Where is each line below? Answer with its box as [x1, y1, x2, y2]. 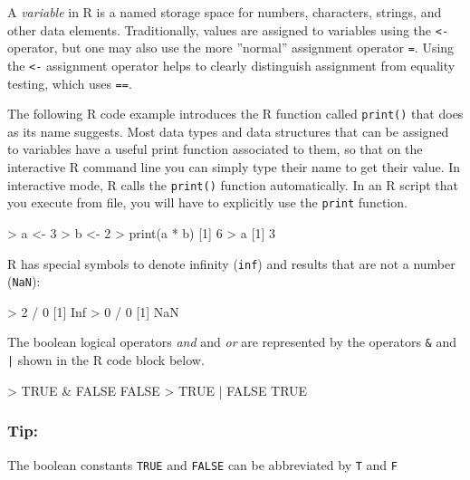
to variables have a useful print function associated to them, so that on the [7, 139, 423, 158]
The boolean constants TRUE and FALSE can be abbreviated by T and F [7, 455, 398, 474]
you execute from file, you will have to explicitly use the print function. [7, 193, 408, 212]
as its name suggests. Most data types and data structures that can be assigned [7, 121, 449, 140]
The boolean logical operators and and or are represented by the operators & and [7, 332, 456, 351]
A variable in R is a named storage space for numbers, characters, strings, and [7, 3, 442, 21]
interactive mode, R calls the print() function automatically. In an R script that [7, 175, 458, 194]
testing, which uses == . [7, 73, 132, 92]
